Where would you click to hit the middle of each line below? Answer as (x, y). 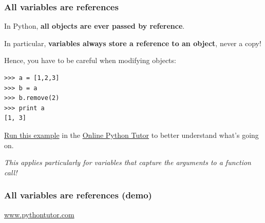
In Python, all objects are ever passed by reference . (94, 26)
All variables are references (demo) (78, 195)
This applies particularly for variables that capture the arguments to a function (128, 162)
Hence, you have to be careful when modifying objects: (90, 60)
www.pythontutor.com (39, 214)
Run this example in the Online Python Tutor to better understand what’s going (131, 135)
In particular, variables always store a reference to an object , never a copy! (133, 43)
